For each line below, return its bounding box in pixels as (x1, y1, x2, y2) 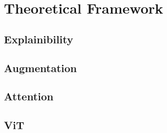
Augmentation (4, 60, 77, 75)
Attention (4, 89, 54, 104)
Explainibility (4, 31, 74, 46)
